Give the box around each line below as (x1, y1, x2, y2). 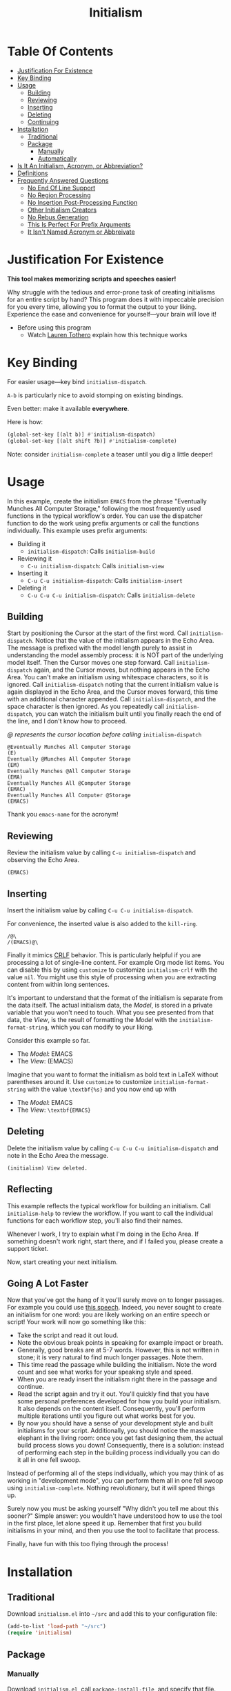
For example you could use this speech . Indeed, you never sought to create (7, 1303, 222, 1312)
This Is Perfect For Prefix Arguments (27, 220, 131, 228)
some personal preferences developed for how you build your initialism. (17, 1397, 221, 1405)
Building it (17, 539, 46, 548)
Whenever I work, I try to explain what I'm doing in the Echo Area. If (7, 1230, 199, 1238)
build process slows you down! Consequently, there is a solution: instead (17, 1441, 225, 1450)
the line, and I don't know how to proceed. (7, 717, 128, 726)
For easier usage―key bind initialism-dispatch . (7, 377, 147, 386)
